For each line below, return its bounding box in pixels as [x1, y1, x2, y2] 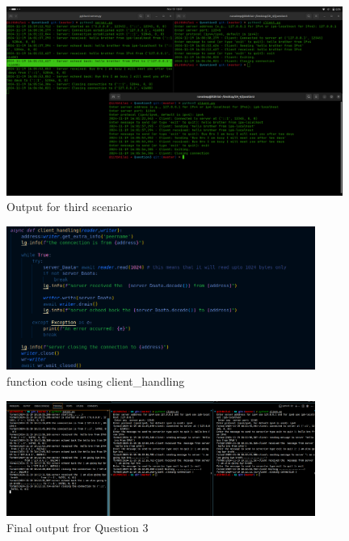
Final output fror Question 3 [6, 518, 149, 535]
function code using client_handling [6, 373, 185, 390]
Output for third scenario [6, 198, 132, 215]
